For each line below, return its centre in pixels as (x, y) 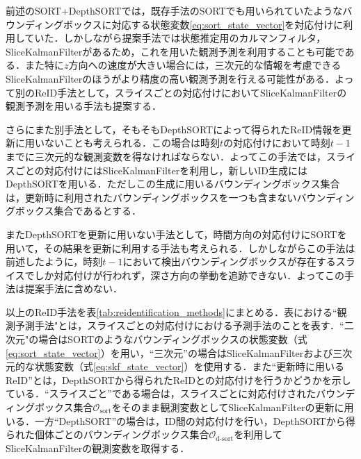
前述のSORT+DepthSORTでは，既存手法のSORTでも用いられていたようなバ (179, 10)
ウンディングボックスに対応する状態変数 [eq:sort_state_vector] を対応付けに (175, 24)
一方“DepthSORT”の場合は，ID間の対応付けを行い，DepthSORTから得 (195, 420)
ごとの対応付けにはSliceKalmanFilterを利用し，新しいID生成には (161, 170)
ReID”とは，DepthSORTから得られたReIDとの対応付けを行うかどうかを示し (178, 379)
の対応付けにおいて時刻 (277, 143)
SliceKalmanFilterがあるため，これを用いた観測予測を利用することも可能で (175, 51)
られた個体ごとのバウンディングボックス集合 (107, 434)
